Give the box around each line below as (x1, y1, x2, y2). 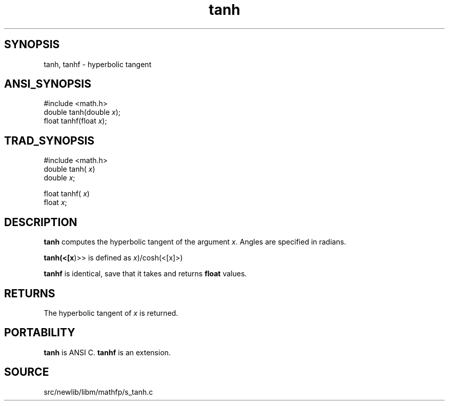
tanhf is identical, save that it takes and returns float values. (44, 269, 247, 278)
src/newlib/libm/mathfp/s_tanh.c (44, 387, 153, 396)
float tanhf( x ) (44, 189, 90, 198)
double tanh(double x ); (44, 108, 121, 117)
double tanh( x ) (44, 165, 95, 174)
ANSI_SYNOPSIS (4, 77, 91, 91)
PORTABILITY (4, 326, 75, 339)
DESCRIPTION (4, 215, 77, 229)
